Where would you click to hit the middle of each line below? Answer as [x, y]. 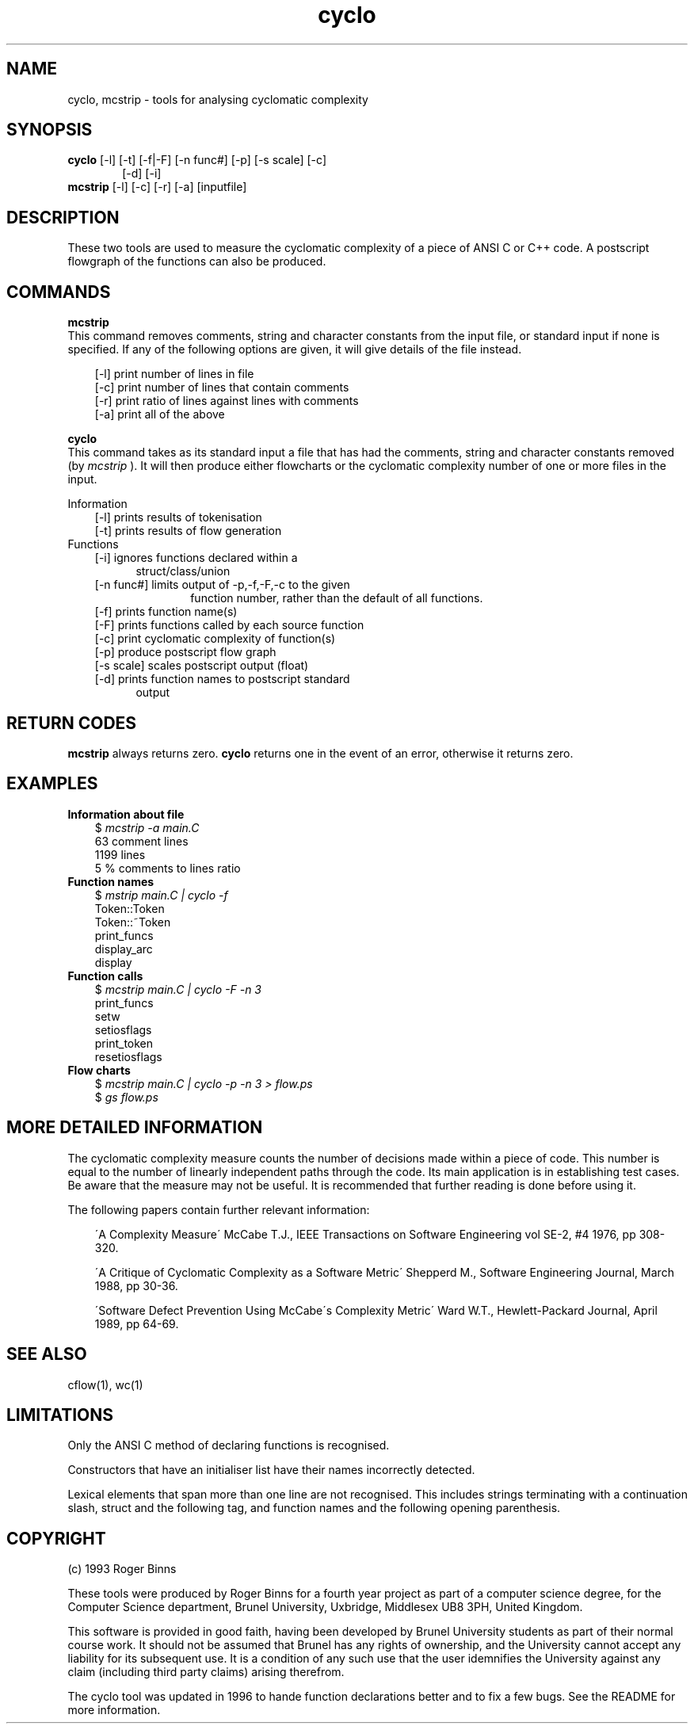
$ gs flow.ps [126, 1097]
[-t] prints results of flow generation [188, 531]
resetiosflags [128, 1056]
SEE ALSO [47, 1354]
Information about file [126, 814]
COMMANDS [59, 292]
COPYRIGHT [56, 1538]
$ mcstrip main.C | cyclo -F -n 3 [178, 989]
